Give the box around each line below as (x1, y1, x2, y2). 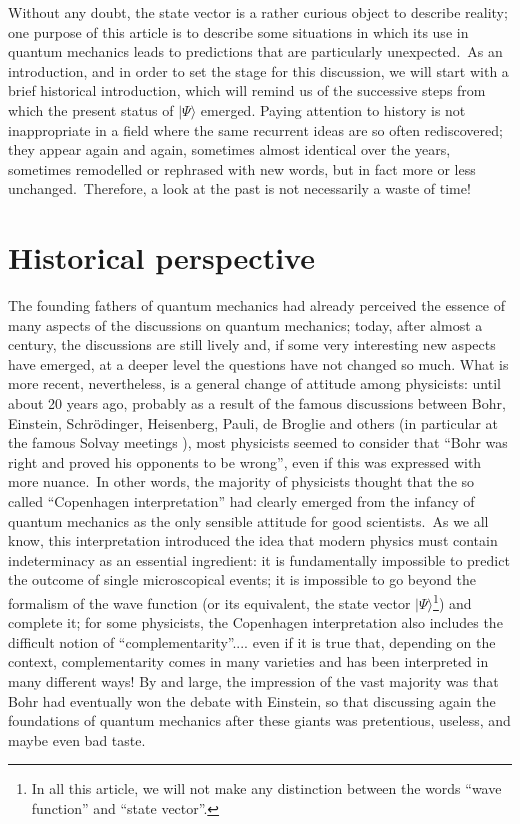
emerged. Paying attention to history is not (200, 99, 466, 120)
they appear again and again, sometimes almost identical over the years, (8, 139, 451, 160)
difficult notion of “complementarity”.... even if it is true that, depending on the (8, 631, 496, 652)
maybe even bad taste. (8, 729, 146, 750)
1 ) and (433, 589, 472, 613)
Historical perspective (8, 237, 315, 278)
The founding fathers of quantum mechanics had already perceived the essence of (8, 295, 506, 316)
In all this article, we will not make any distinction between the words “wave (31, 778, 502, 799)
